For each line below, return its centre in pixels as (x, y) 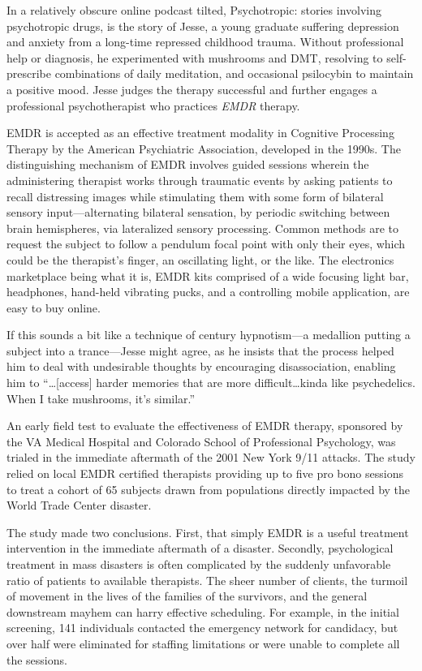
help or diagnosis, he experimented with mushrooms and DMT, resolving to (195, 57)
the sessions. (37, 659)
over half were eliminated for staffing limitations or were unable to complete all (203, 643)
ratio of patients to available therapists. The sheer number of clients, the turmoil (207, 580)
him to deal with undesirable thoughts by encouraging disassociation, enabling (201, 366)
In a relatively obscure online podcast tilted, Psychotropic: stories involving (194, 10)
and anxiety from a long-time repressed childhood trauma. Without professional (205, 42)
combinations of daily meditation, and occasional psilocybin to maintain (234, 73)
